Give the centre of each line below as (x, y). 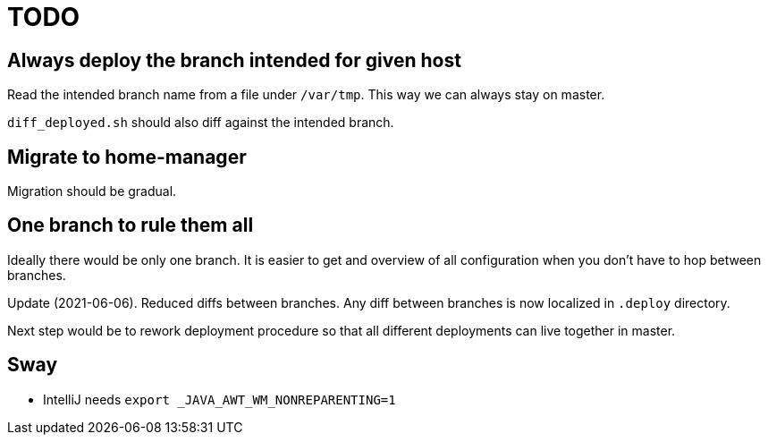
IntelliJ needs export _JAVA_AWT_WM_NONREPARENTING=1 (219, 399)
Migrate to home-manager (127, 157)
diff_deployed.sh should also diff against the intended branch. (201, 123)
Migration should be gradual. (92, 191)
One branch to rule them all (131, 225)
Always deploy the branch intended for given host (234, 60)
